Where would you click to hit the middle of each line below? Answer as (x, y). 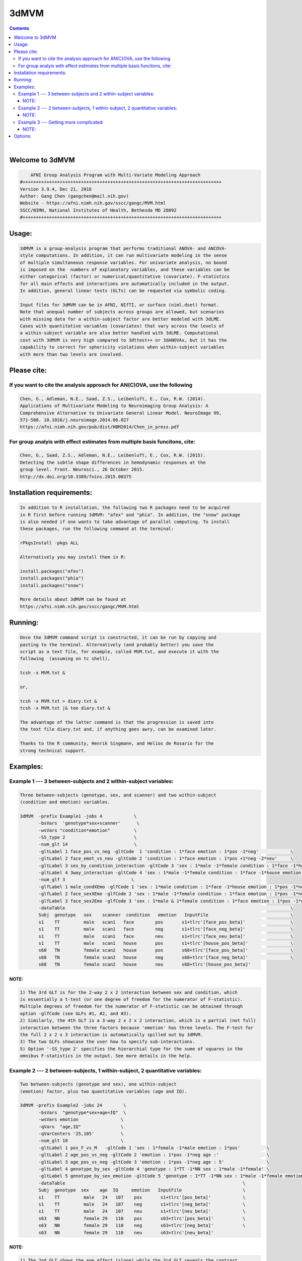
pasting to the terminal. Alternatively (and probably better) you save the (117, 645)
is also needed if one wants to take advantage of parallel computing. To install (125, 522)
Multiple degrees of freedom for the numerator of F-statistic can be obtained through (131, 1007)
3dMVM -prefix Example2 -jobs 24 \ (73, 1105)
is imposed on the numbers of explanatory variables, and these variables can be (125, 269)
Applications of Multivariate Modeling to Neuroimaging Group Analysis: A (114, 406)
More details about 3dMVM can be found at (73, 599)
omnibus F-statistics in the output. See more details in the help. (106, 1056)
